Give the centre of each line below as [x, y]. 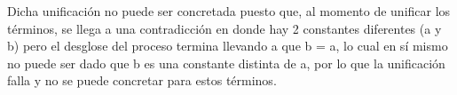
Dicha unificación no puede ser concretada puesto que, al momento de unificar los [229, 11]
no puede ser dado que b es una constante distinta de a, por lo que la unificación [226, 63]
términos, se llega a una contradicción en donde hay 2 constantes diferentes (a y [225, 28]
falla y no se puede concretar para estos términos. [142, 80]
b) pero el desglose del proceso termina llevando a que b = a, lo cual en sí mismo [228, 46]
